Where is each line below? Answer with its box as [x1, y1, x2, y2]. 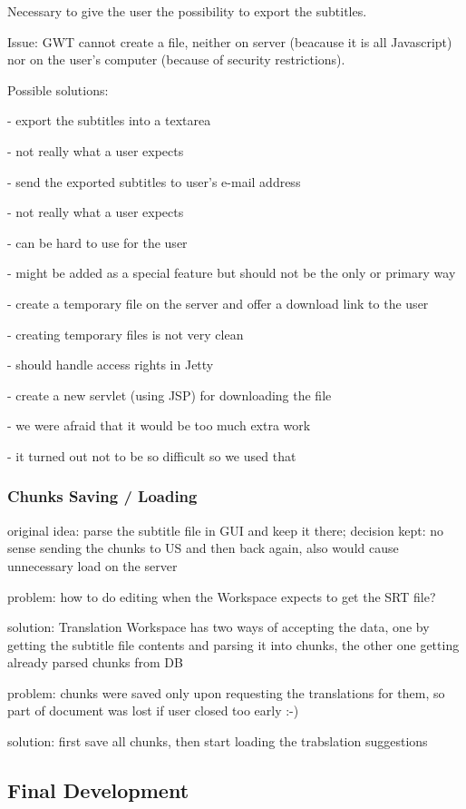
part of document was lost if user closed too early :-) [7, 701, 299, 720]
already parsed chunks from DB [7, 653, 183, 672]
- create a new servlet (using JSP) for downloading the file [7, 385, 332, 404]
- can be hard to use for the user [7, 232, 188, 252]
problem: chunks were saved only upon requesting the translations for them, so [7, 683, 445, 702]
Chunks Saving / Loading [7, 485, 198, 508]
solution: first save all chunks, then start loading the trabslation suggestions [7, 732, 428, 751]
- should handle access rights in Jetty [7, 355, 214, 374]
